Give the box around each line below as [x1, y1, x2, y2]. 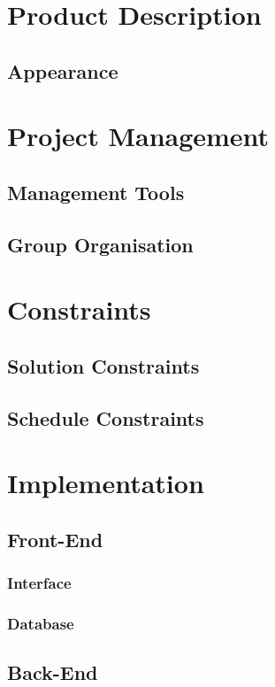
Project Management [7, 118, 270, 154]
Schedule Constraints [7, 404, 204, 431]
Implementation [7, 465, 204, 501]
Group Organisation [7, 230, 194, 258]
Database [7, 612, 74, 634]
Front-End [7, 525, 103, 552]
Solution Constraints [7, 351, 200, 379]
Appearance [7, 57, 118, 84]
